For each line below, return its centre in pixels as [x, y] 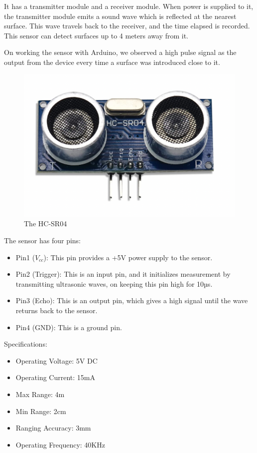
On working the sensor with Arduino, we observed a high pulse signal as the [120, 52]
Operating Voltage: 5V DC [57, 360]
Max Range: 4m [40, 394]
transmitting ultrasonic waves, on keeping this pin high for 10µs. [114, 283]
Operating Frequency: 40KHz [60, 444]
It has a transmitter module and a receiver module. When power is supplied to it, [129, 6]
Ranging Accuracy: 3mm [53, 428]
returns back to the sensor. [57, 310]
